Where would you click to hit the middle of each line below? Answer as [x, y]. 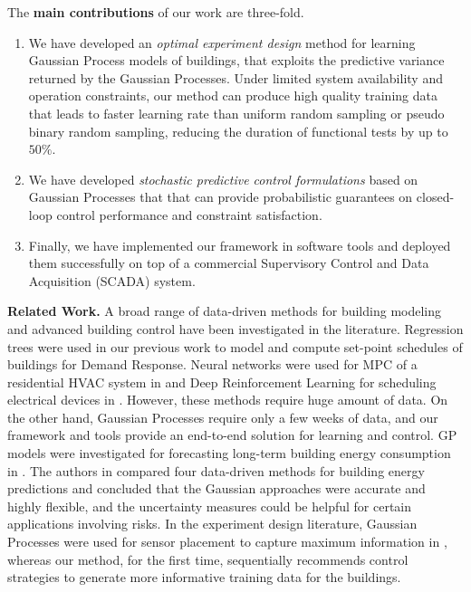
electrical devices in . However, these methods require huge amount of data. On [228, 400]
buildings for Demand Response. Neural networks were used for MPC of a [212, 364]
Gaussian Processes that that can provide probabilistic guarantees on [221, 197]
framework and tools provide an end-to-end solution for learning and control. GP [232, 435]
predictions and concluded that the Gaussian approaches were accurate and [216, 488]
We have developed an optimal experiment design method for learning [222, 42]
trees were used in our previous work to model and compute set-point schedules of [235, 346]
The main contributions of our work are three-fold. [156, 12]
